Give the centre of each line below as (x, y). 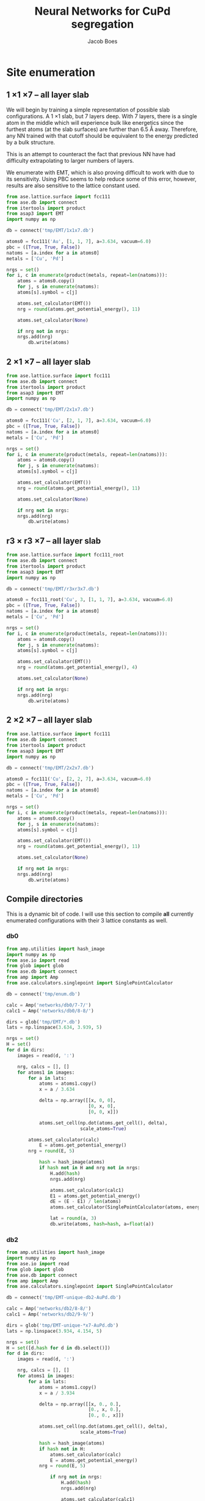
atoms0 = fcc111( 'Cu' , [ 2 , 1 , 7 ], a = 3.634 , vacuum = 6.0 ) (79, 421)
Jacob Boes (103, 41)
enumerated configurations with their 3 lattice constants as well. (87, 920)
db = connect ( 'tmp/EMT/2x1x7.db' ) (50, 410)
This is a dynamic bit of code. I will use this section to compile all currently (100, 914)
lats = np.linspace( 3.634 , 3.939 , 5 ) (54, 1027)
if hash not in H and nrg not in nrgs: (89, 1168)
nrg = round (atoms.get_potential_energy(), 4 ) (77, 668)
